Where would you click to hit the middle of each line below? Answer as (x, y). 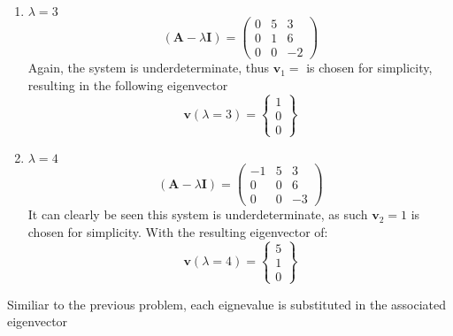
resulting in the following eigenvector (128, 84)
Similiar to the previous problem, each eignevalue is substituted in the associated (227, 304)
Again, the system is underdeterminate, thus (149, 68)
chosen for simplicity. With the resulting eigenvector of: (178, 231)
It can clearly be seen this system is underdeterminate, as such (198, 214)
